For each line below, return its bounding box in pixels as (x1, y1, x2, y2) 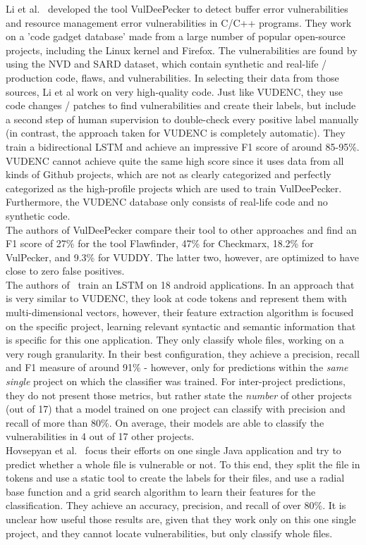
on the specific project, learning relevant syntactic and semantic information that (6, 318, 356, 333)
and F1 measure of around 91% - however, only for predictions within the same (6, 360, 348, 375)
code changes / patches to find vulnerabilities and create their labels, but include (6, 98, 356, 113)
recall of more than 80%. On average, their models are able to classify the (6, 415, 324, 430)
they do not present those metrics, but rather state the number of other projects (6, 387, 352, 402)
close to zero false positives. (6, 263, 125, 278)
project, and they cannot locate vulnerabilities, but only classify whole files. (6, 525, 333, 540)
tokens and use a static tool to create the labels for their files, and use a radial (6, 470, 345, 485)
